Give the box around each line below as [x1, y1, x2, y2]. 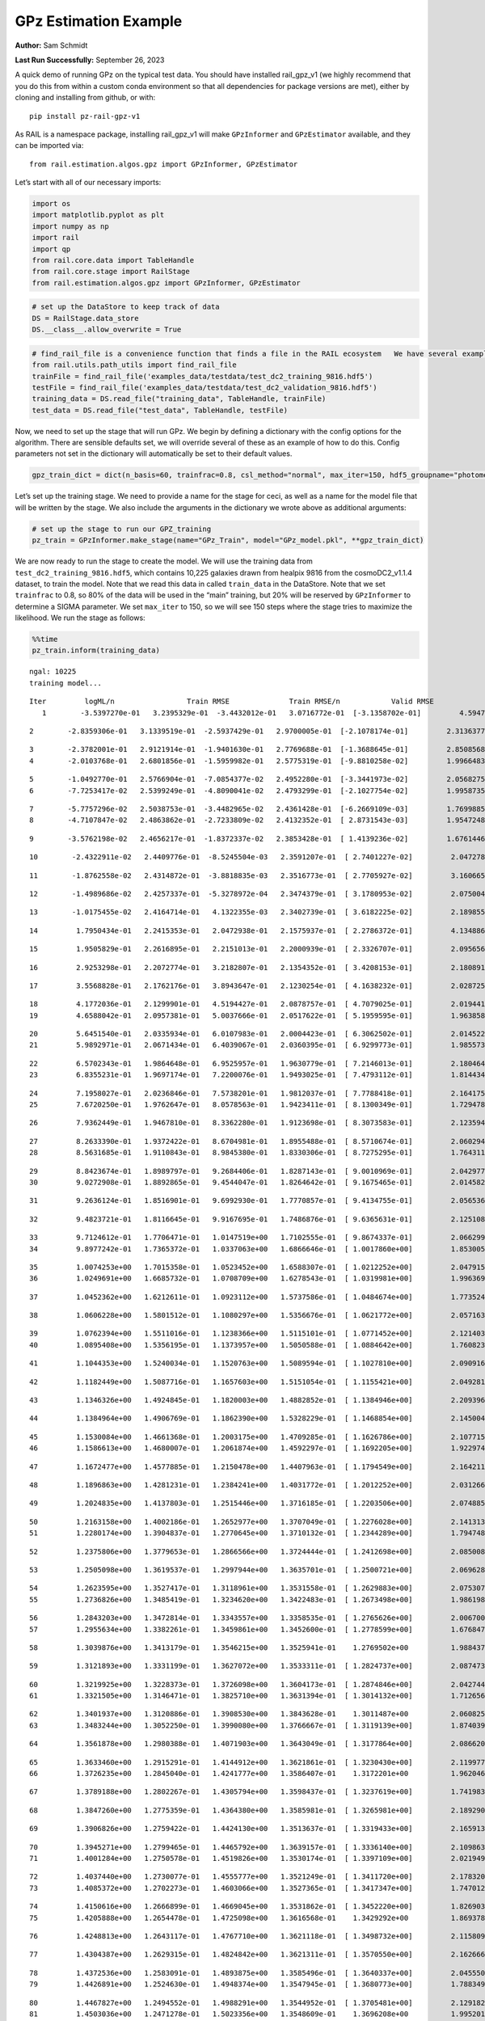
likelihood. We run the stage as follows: [15, 613, 145, 622]
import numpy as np [32, 222, 109, 230]
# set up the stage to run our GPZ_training [32, 524, 212, 534]
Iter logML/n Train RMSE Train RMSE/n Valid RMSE [29, 697, 434, 707]
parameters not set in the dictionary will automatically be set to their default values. [15, 449, 293, 458]
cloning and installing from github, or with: [15, 93, 156, 103]
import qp [32, 244, 71, 254]
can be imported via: [15, 141, 84, 150]
